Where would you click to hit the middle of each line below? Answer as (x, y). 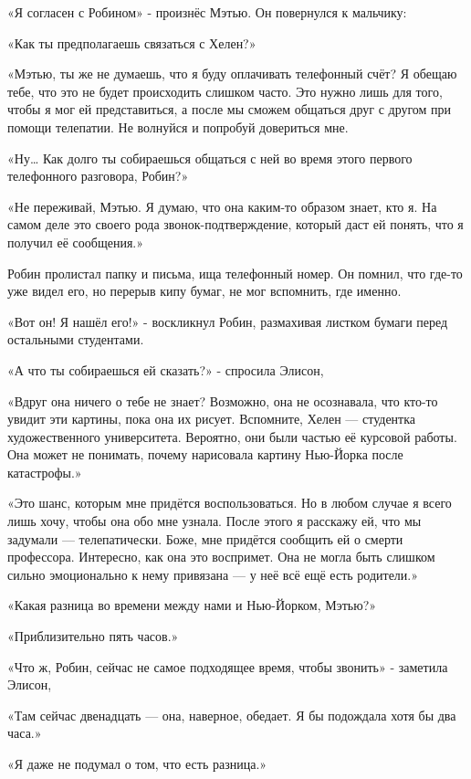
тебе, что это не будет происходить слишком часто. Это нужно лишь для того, (225, 91)
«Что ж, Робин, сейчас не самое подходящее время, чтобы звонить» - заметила (228, 666)
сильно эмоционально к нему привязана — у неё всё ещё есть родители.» (213, 574)
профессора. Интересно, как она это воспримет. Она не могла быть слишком (221, 557)
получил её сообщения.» (75, 242)
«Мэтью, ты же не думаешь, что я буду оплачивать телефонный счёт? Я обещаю (232, 74)
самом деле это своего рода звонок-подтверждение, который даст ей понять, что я (235, 224)
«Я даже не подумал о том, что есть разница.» (137, 763)
